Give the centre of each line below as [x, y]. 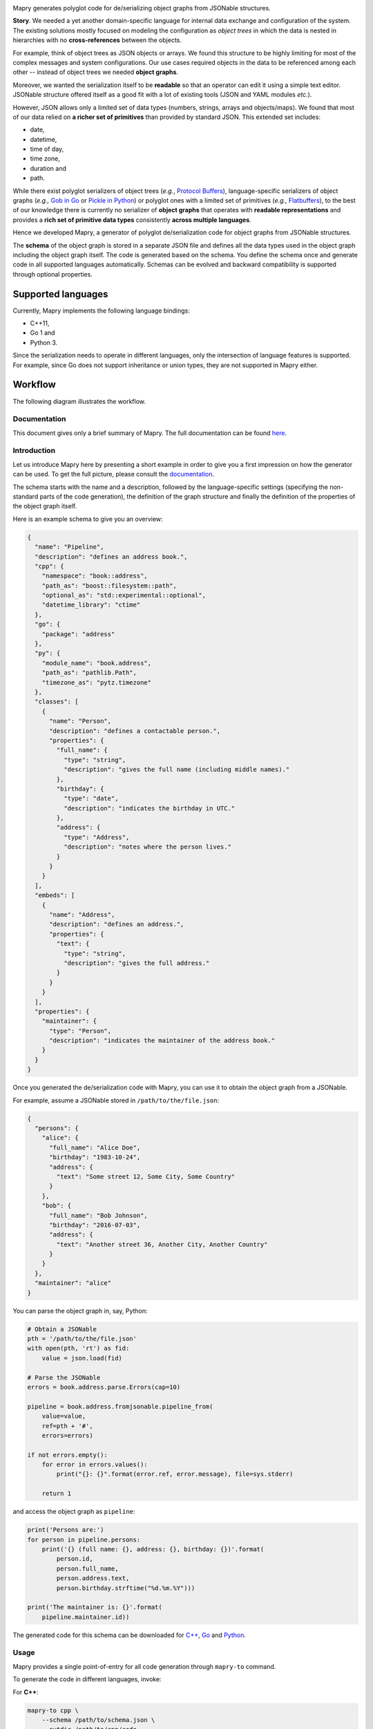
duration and [48, 168]
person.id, [75, 1559]
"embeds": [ [55, 895]
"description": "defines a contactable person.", [135, 731]
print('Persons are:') [66, 1530]
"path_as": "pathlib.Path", [89, 673]
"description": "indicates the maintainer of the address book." [162, 1041]
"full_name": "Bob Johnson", [98, 1215]
